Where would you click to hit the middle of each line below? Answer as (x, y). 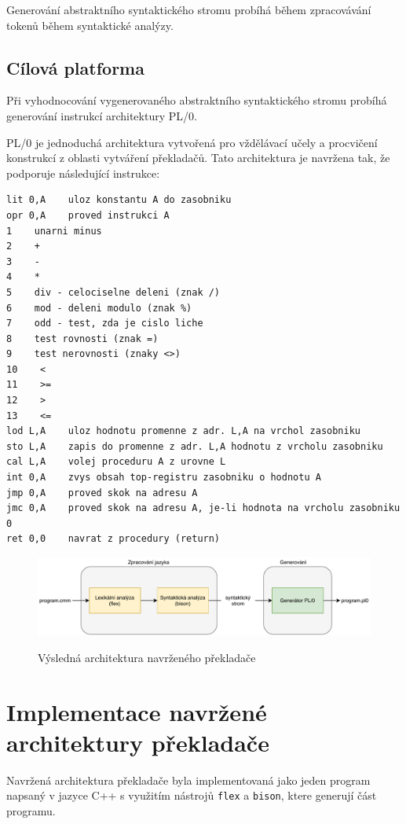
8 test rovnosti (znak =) (82, 338)
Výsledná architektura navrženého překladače (147, 657)
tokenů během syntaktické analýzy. (90, 25)
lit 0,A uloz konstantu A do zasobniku (119, 200)
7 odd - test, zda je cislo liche (105, 324)
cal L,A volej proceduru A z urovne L (116, 462)
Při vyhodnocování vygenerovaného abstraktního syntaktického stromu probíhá (197, 100)
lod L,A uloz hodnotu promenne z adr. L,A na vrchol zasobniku (184, 431)
